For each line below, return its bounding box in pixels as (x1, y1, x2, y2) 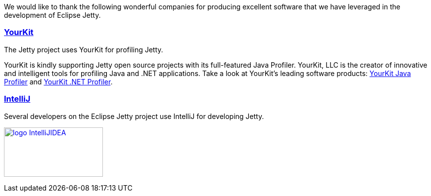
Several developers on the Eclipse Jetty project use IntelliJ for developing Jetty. (4, 112, 264, 120)
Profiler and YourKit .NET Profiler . (4, 77, 113, 86)
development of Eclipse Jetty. (4, 11, 101, 19)
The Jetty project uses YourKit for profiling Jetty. (4, 45, 163, 54)
